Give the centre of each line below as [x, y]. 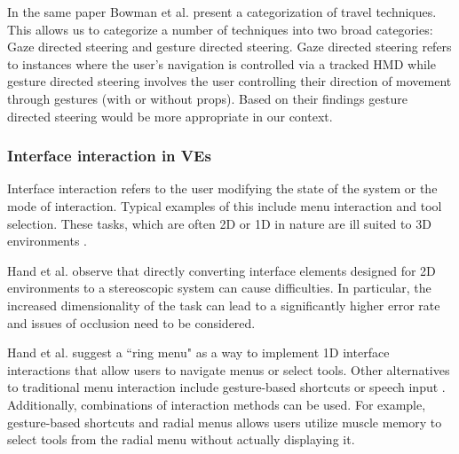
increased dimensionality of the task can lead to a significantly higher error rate [224, 305]
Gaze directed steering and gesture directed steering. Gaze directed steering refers [229, 47]
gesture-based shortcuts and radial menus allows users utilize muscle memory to [225, 422]
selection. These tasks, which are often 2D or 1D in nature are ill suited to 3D [219, 223]
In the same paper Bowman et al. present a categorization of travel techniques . [222, 12]
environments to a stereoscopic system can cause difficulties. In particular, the [219, 288]
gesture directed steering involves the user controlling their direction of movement [229, 81]
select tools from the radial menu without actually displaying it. [181, 439]
